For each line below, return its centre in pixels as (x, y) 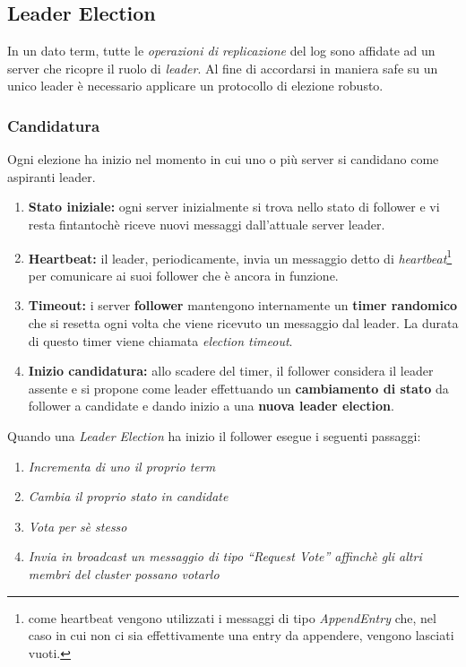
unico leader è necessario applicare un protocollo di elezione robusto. (195, 86)
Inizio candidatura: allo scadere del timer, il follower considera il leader (231, 371)
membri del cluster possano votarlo (124, 573)
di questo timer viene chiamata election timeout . (160, 340)
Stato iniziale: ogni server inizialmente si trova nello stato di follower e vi (234, 207)
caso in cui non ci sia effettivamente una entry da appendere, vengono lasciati (241, 635)
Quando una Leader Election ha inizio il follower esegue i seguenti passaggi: (214, 435)
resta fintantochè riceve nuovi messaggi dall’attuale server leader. (207, 224)
